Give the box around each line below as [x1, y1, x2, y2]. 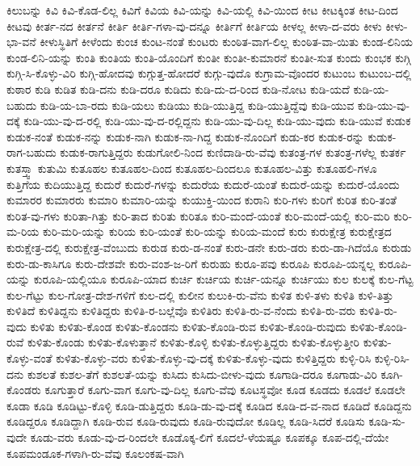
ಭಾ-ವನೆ [6, 33, 36, 50]
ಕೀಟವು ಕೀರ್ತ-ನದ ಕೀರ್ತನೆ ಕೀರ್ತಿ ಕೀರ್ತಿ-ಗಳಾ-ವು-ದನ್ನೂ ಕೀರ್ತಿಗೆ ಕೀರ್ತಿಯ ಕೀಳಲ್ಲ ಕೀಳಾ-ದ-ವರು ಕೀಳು [6, 17, 382, 34]
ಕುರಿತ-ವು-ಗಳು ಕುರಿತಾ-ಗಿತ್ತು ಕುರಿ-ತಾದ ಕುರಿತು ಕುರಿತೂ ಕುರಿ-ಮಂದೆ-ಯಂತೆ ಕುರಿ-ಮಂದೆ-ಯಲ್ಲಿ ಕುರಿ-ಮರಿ [6, 207, 390, 224]
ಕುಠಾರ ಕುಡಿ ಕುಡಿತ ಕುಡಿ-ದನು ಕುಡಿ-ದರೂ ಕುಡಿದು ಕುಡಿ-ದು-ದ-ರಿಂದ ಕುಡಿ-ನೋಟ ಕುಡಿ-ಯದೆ [6, 80, 350, 97]
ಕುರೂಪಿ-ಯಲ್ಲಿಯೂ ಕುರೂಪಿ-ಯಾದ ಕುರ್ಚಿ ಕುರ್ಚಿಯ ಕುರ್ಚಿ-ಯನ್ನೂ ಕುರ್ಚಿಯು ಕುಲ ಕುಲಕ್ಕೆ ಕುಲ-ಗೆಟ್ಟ [33, 271, 414, 288]
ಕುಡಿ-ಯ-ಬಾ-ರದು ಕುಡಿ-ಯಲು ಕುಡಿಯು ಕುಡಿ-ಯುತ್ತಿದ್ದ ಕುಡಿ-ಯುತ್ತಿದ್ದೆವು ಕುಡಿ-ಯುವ [40, 96, 355, 113]
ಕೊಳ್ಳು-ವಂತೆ [6, 350, 52, 367]
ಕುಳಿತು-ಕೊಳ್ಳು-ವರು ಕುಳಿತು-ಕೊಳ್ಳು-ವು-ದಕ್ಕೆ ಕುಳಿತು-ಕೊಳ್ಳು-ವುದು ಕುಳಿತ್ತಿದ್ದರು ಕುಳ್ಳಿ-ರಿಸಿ [56, 350, 372, 367]
